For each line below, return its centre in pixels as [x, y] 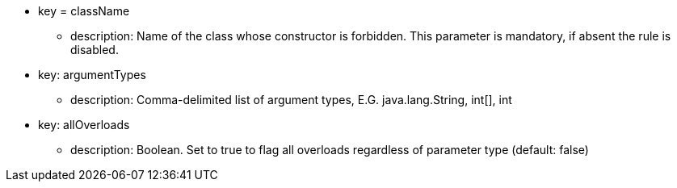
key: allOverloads [84, 125]
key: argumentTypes [92, 75]
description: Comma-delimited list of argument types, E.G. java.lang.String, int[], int [291, 100]
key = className [84, 11]
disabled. [95, 50]
